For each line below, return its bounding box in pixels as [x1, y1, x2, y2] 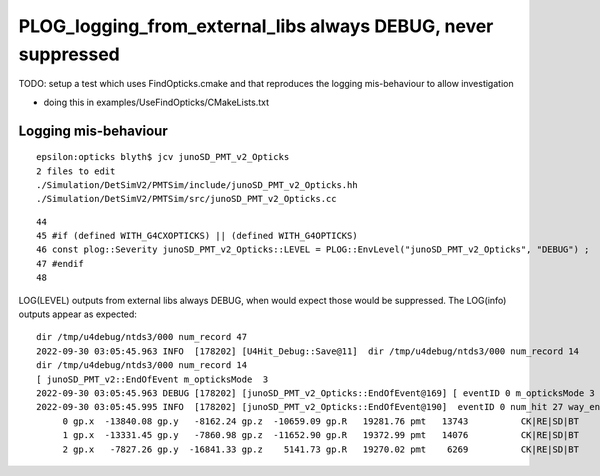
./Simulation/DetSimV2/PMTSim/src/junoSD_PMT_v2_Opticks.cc [36, 193, 337, 205]
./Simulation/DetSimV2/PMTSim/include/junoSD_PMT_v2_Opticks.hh [36, 179, 359, 190]
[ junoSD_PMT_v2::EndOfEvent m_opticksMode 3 [36, 373, 269, 385]
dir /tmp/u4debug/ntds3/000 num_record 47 [36, 331, 248, 343]
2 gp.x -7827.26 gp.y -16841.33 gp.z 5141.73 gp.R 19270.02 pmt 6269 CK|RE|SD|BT [62, 443, 580, 455]
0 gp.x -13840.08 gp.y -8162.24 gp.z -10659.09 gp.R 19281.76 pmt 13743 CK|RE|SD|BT [62, 415, 580, 427]
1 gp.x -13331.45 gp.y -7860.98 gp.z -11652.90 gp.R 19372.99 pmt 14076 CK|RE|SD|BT [62, 430, 580, 441]
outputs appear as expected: [18, 308, 137, 320]
